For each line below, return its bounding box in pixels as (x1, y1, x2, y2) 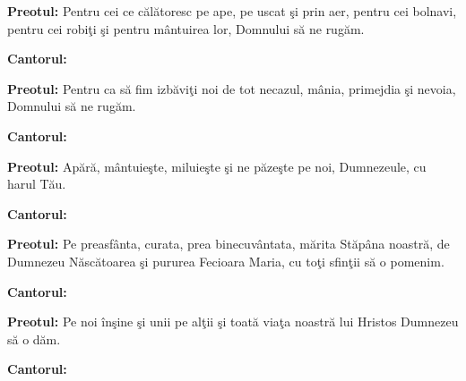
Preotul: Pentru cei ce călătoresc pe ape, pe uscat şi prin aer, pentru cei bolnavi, (7, 2, 457, 20)
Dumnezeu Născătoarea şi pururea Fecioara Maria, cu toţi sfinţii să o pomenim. (7, 251, 444, 270)
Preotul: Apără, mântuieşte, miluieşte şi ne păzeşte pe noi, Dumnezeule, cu (7, 157, 427, 175)
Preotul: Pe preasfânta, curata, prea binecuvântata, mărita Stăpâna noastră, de (7, 234, 450, 253)
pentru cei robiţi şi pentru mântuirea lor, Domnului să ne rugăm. (7, 19, 365, 38)
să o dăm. (7, 329, 61, 348)
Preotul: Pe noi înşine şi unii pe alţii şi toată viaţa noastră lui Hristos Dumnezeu (7, 312, 459, 331)
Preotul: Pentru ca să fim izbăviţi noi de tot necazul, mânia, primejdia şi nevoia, (7, 79, 456, 97)
